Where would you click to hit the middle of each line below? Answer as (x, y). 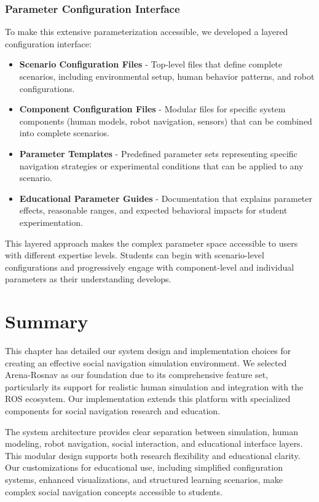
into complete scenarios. (64, 133)
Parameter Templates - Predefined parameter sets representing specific (158, 153)
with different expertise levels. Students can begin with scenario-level (135, 255)
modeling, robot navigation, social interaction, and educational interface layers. (154, 443)
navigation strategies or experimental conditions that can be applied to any (161, 165)
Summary (47, 321)
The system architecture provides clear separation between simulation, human (152, 431)
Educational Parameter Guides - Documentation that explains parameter (166, 198)
